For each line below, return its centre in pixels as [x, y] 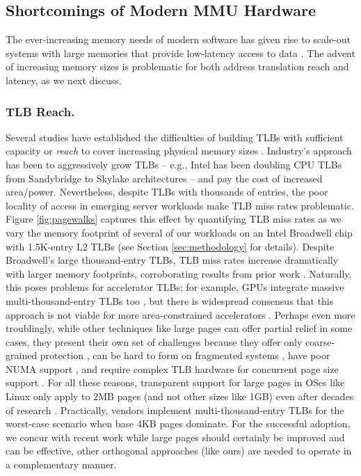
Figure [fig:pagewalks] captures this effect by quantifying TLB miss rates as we [174, 219]
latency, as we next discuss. [64, 80]
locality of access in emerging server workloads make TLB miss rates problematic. [180, 205]
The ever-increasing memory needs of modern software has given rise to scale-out [178, 39]
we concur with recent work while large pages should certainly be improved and [175, 437]
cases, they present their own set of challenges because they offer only [154, 341]
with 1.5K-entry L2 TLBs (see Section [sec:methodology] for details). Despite [170, 246]
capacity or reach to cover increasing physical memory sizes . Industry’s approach [179, 151]
